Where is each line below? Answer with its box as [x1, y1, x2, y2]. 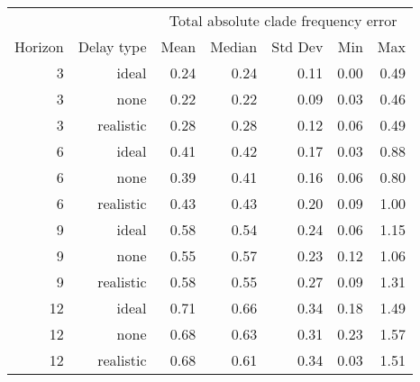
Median [210, 36, 258, 57]
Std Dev [271, 36, 324, 57]
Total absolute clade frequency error [169, 10, 397, 31]
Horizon [14, 36, 64, 57]
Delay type [78, 36, 147, 57]
